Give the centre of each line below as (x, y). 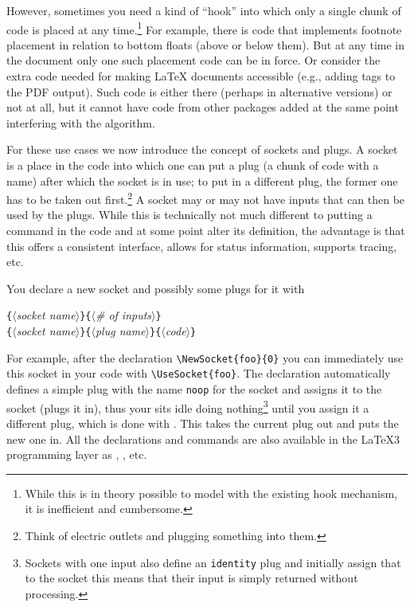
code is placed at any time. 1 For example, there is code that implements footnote (204, 28)
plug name (120, 331)
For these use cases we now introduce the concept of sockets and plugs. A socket (202, 149)
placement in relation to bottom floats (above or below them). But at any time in (206, 44)
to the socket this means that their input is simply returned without (191, 578)
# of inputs (123, 315)
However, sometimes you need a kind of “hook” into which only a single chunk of (204, 10)
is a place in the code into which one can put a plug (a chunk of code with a (193, 165)
